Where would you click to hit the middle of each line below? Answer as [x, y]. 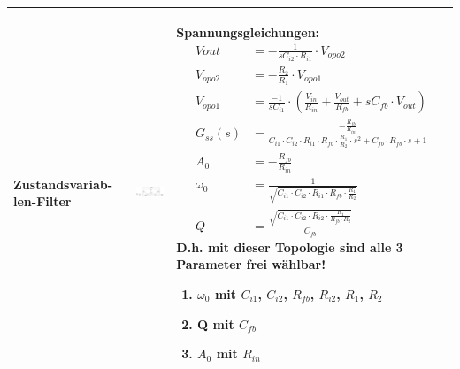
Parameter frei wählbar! [251, 264]
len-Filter [42, 201]
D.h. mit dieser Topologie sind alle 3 [290, 246]
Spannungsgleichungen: [248, 31]
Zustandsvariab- [63, 184]
